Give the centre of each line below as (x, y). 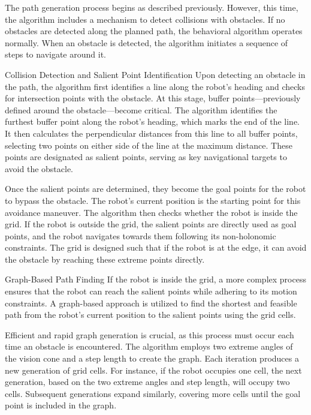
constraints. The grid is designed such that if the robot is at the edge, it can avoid (156, 247)
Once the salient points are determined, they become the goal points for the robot (155, 189)
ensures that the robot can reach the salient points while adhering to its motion (151, 291)
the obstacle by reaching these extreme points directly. (105, 259)
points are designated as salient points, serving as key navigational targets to (146, 157)
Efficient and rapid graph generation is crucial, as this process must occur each (150, 334)
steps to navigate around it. (55, 54)
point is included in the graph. (61, 405)
